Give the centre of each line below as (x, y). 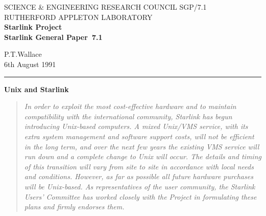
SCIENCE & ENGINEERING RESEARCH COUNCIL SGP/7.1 (105, 7)
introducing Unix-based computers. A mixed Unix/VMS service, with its (136, 126)
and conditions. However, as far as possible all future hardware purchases (139, 176)
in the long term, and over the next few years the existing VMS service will (142, 146)
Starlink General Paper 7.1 (53, 37)
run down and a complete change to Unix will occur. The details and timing (143, 156)
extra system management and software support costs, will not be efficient (139, 136)
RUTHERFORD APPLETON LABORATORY (78, 17)
